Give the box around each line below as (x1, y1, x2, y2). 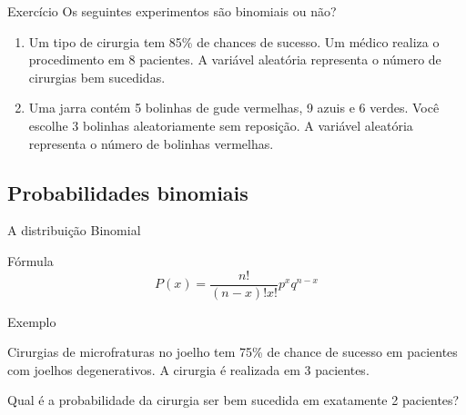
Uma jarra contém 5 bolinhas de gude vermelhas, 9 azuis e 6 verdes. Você (28, 98, 440, 117)
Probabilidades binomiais (7, 178, 248, 206)
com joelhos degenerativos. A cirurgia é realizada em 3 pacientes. (7, 360, 370, 379)
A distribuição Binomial (7, 221, 141, 240)
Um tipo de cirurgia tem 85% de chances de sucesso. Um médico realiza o (28, 32, 440, 51)
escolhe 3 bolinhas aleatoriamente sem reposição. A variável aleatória (28, 115, 413, 134)
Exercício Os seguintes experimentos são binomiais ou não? (7, 2, 337, 20)
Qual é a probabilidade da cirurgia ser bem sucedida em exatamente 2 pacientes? (7, 390, 460, 410)
